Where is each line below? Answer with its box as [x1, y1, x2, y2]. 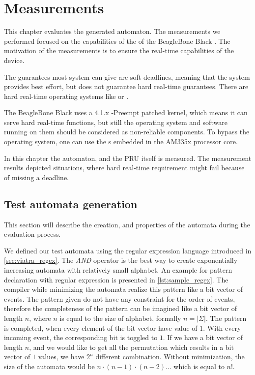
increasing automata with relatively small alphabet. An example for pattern [4, 265, 232, 275]
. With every [203, 322, 241, 333]
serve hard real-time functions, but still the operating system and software [4, 117, 227, 127]
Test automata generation [4, 196, 138, 211]
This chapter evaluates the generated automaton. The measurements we [4, 26, 221, 36]
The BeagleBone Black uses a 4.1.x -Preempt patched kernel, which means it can [4, 107, 248, 118]
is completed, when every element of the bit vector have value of [4, 322, 198, 333]
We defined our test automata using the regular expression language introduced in [4, 245, 252, 255]
